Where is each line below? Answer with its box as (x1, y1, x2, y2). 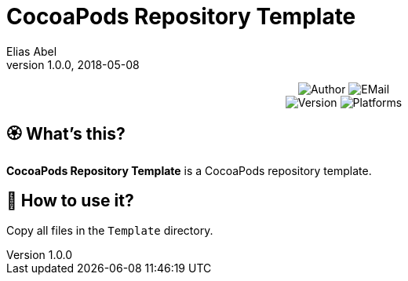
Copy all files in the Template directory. (6, 224, 213, 238)
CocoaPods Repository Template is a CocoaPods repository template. (6, 163, 372, 177)
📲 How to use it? (6, 191, 134, 211)
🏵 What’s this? (6, 124, 126, 144)
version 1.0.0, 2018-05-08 (6, 57, 140, 71)
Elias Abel (6, 44, 57, 58)
